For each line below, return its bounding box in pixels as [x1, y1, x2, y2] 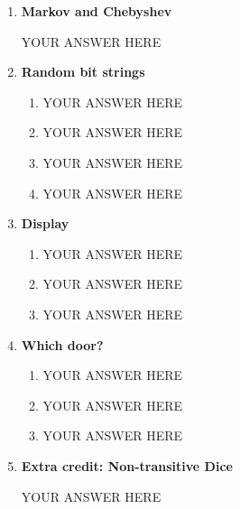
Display [21, 214, 69, 233]
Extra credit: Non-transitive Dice [21, 456, 233, 475]
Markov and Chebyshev [21, 2, 172, 20]
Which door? [21, 335, 104, 354]
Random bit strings [21, 62, 145, 81]
